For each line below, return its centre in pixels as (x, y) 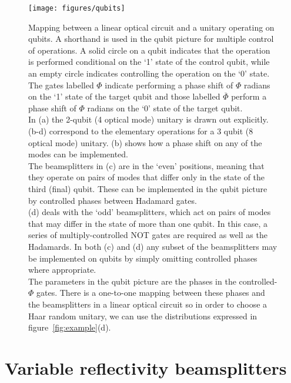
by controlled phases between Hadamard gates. (113, 200)
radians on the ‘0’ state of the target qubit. (165, 108)
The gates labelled (61, 85)
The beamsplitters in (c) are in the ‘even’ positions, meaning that (146, 165)
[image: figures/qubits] (77, 8)
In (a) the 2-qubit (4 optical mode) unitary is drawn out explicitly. (148, 119)
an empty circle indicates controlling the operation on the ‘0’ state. (149, 73)
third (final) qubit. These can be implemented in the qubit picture (148, 188)
